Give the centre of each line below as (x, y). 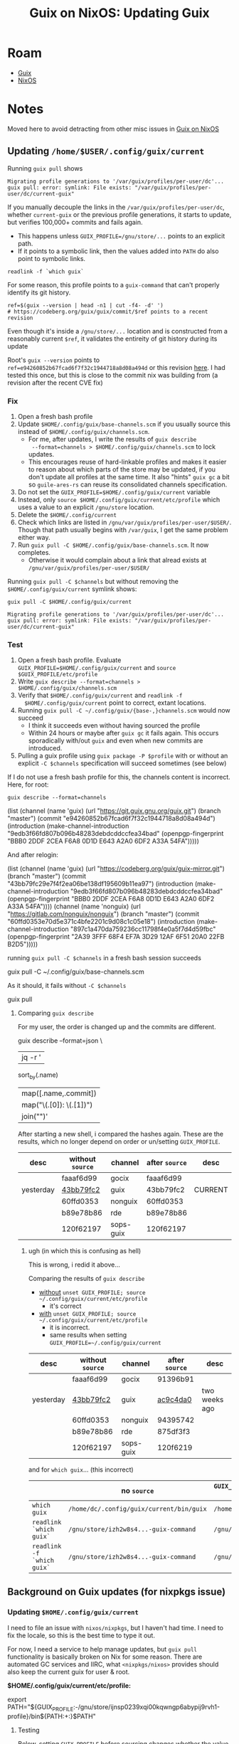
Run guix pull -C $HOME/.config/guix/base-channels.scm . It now (113, 545)
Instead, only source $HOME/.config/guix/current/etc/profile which (119, 499)
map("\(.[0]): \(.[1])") (57, 1105)
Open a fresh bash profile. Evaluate (69, 660)
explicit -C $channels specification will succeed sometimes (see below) (122, 763)
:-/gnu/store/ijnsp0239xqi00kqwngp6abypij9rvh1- (147, 1707)
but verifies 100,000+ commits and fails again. (75, 222)
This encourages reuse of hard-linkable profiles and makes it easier (127, 462)
